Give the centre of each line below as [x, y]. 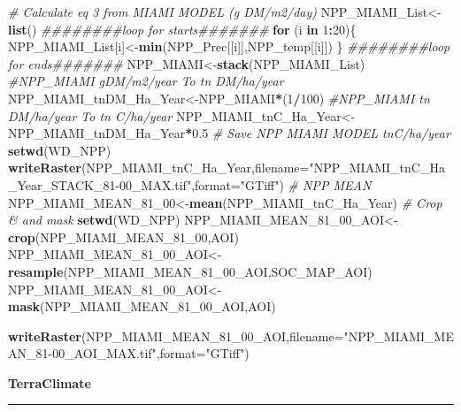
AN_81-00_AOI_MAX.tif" [82, 353]
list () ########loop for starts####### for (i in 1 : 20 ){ [182, 29]
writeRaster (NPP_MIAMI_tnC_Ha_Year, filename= [159, 168]
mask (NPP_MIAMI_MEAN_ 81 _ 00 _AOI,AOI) [142, 306]
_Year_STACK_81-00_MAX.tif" [100, 184]
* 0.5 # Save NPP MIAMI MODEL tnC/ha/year [318, 133]
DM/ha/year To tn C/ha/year [90, 115]
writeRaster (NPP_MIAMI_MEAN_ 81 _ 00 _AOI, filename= [176, 336]
